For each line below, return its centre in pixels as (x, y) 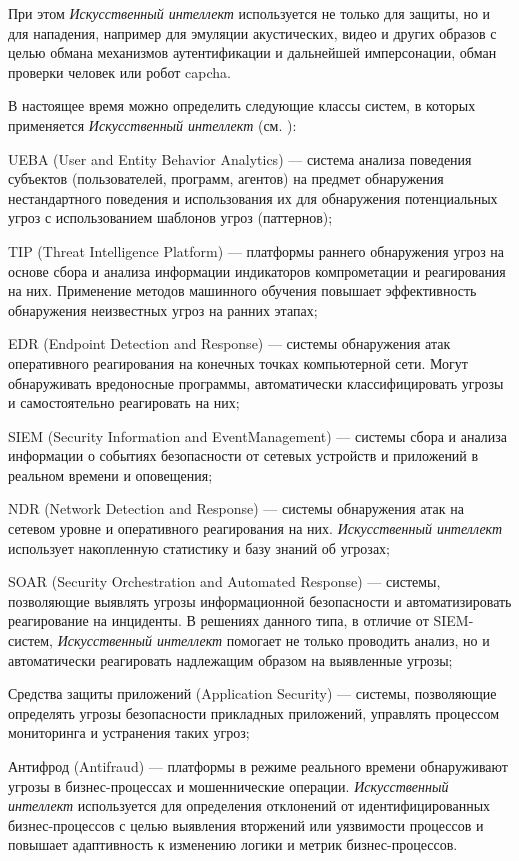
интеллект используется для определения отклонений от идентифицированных (249, 805)
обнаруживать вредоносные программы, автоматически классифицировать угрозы (256, 382)
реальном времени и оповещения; (110, 474)
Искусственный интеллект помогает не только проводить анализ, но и (273, 640)
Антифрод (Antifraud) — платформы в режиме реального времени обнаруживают (258, 766)
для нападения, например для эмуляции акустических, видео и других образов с (252, 32)
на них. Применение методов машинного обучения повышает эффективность (242, 290)
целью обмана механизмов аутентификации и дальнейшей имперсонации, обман (252, 52)
